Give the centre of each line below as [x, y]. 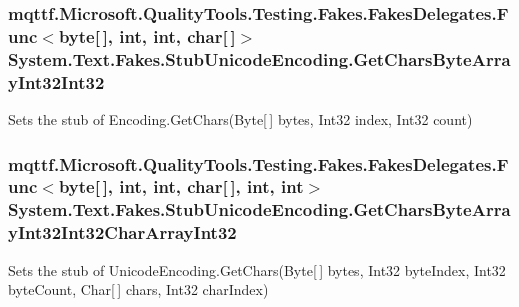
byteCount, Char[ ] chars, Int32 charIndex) [138, 289]
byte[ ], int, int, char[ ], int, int [181, 186]
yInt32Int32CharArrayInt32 [122, 232]
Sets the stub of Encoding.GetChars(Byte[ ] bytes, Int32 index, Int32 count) [240, 118]
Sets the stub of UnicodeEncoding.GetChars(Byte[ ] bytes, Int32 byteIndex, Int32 [257, 269]
